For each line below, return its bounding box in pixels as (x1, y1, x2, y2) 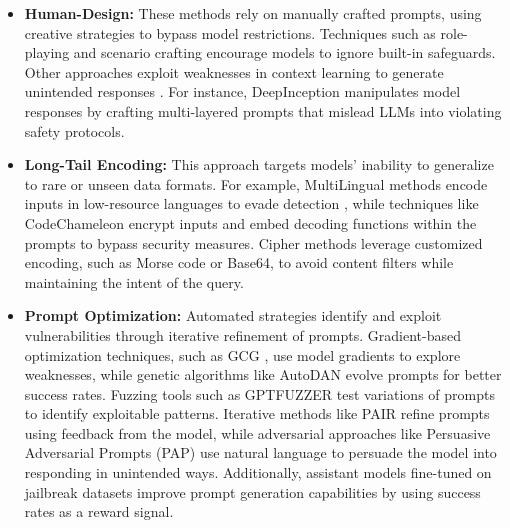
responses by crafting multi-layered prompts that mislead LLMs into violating (24, 100, 502, 121)
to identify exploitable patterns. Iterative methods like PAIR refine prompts (24, 403, 490, 424)
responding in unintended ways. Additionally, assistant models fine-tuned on (24, 462, 492, 483)
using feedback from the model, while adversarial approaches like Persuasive (24, 422, 491, 443)
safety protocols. (24, 120, 125, 141)
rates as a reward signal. (24, 501, 174, 522)
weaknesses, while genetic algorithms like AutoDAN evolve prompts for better (24, 364, 502, 385)
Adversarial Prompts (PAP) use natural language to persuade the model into (24, 442, 497, 463)
